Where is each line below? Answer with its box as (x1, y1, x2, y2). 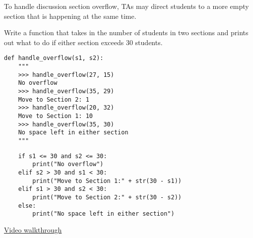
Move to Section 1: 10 (18, 112, 93, 119)
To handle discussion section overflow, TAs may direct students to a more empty (4, 1, 249, 11)
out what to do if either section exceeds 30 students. (4, 37, 163, 47)
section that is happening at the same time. (4, 10, 136, 21)
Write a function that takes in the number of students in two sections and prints (4, 27, 249, 38)
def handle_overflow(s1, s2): (4, 55, 104, 62)
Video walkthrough (4, 224, 62, 235)
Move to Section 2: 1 (18, 96, 89, 103)
